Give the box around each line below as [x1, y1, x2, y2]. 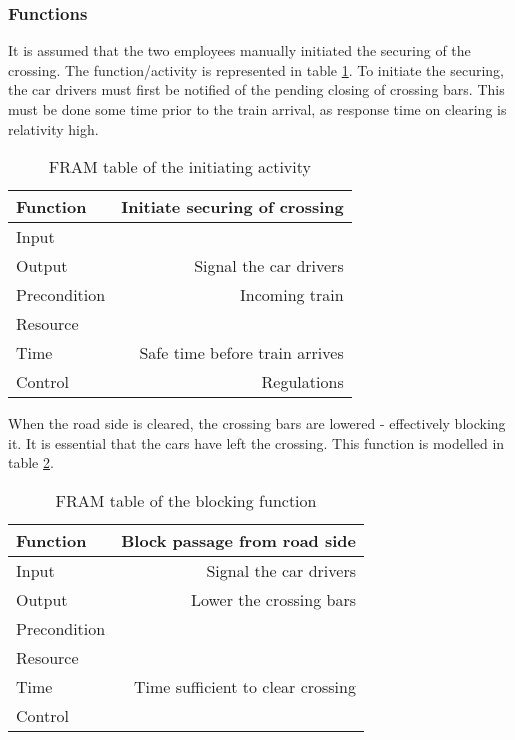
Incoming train [240, 283, 344, 307]
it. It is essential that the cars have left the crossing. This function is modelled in [8, 432, 505, 453]
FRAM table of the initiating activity [48, 155, 311, 179]
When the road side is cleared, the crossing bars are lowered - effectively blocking [8, 413, 506, 434]
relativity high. [8, 118, 99, 139]
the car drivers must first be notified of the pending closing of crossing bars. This [8, 79, 505, 100]
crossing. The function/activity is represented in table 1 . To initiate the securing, [8, 59, 504, 80]
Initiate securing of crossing [121, 195, 344, 219]
